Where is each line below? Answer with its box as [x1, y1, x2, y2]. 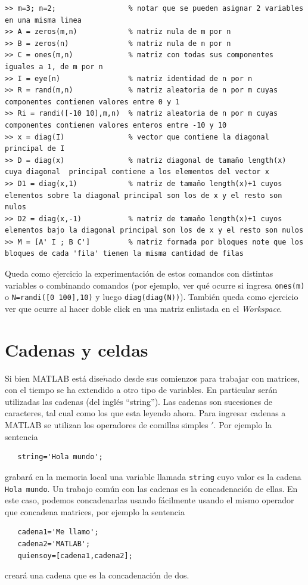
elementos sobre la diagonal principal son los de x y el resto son [5, 191, 282, 200]
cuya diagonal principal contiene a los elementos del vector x [5, 168, 269, 177]
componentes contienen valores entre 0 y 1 [5, 97, 180, 106]
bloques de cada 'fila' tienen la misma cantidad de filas [5, 249, 244, 258]
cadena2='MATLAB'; [17, 539, 91, 548]
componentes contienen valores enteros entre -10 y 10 [5, 120, 227, 129]
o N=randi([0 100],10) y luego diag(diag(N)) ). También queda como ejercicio [5, 290, 298, 303]
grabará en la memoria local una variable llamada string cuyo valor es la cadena [5, 470, 301, 482]
